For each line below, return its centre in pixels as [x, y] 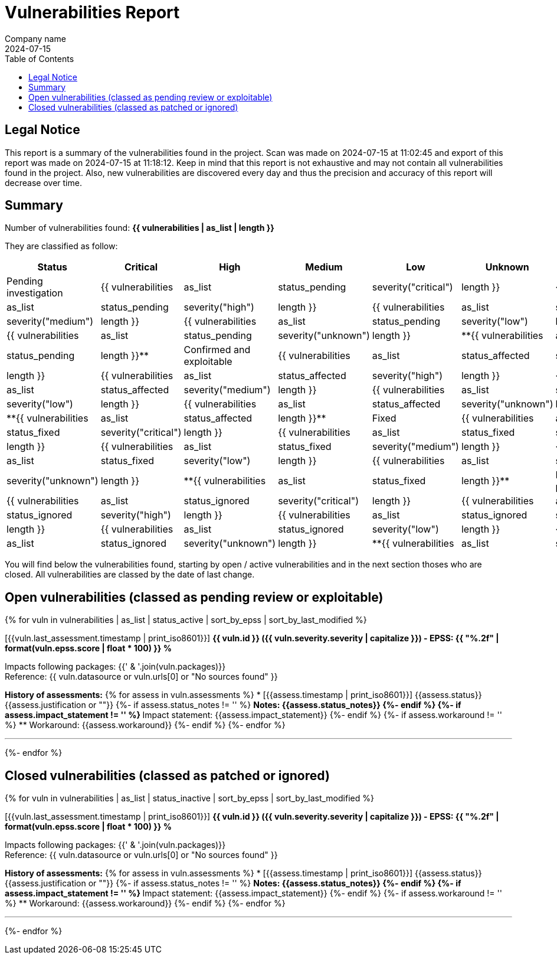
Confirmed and [217, 350]
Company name [35, 38]
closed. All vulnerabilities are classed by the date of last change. [130, 575]
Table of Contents [40, 58]
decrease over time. [43, 182]
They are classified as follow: [61, 246]
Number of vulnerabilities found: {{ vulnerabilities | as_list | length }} [140, 228]
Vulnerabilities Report [92, 12]
